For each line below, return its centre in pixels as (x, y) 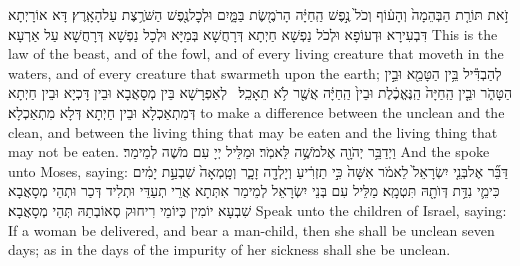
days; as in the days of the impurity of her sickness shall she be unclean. (229, 249)
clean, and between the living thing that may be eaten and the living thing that (253, 131)
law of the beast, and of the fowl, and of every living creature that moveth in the (256, 53)
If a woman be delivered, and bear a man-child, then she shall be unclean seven (251, 229)
